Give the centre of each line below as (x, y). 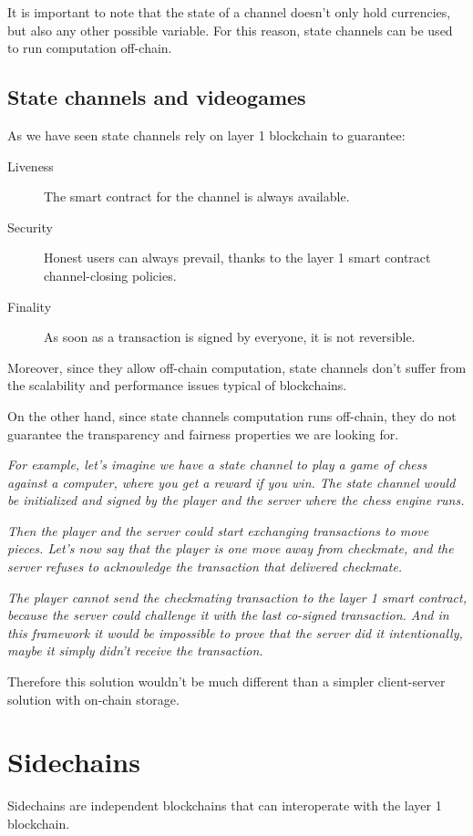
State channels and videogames (157, 97)
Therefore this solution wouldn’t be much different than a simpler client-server (226, 681)
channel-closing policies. (110, 275)
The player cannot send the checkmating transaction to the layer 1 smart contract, (237, 597)
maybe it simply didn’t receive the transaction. (135, 650)
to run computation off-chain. (90, 48)
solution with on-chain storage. (93, 699)
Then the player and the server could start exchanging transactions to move (218, 530)
